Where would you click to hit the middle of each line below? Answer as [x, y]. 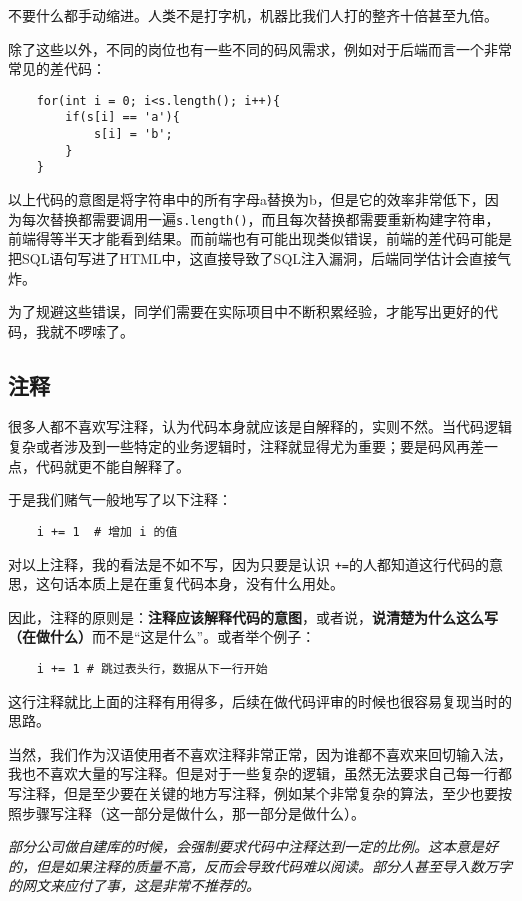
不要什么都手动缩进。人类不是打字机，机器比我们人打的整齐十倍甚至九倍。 [253, 15]
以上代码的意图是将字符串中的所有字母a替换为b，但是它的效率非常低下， [246, 199]
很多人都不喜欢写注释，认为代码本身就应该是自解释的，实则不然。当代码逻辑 [260, 426]
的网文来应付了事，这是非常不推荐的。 [134, 885]
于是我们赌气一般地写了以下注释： [120, 499]
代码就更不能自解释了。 [112, 465]
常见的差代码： [57, 68]
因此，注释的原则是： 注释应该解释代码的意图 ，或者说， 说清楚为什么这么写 [253, 616]
